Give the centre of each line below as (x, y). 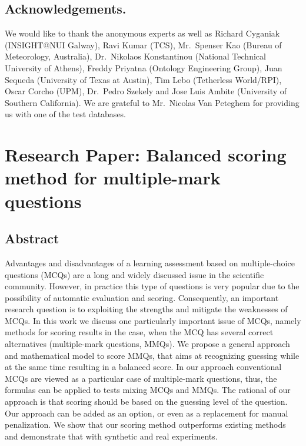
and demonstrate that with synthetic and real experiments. (111, 436)
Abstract (32, 238)
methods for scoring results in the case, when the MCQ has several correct (139, 332)
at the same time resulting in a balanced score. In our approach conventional (143, 367)
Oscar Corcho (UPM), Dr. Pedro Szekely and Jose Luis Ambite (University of (146, 91)
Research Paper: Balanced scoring (146, 155)
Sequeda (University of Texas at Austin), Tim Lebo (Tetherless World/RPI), (143, 79)
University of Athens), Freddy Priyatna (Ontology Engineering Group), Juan (144, 67)
